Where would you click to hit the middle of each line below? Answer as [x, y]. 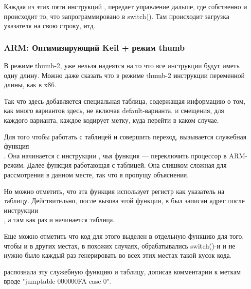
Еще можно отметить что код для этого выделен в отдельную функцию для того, [124, 236]
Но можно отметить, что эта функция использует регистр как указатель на [114, 191]
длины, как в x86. [30, 85]
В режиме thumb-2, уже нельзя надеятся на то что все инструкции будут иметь [122, 65]
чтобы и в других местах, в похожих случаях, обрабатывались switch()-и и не [120, 245]
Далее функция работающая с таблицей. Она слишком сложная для [127, 165]
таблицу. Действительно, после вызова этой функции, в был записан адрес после [125, 201]
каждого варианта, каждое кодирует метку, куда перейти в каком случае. [111, 120]
